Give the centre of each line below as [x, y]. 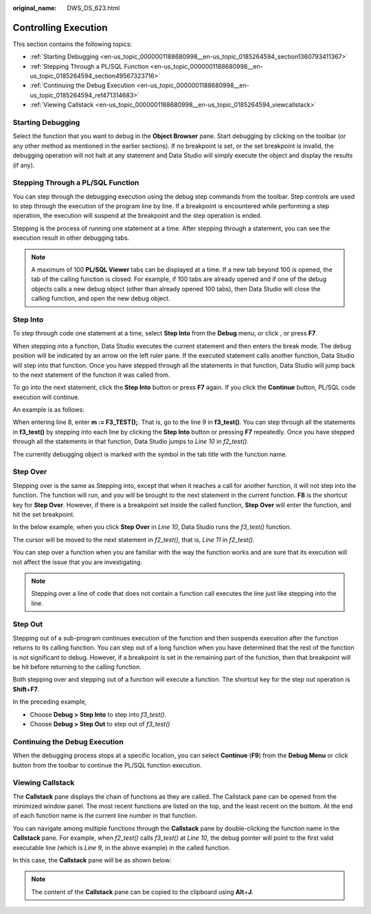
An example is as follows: [49, 410]
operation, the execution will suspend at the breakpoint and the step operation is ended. [137, 216]
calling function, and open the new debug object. [101, 298]
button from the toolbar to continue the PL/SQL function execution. [107, 765]
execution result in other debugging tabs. [71, 238]
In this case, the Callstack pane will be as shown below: [92, 860]
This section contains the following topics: [72, 44]
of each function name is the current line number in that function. [105, 816]
